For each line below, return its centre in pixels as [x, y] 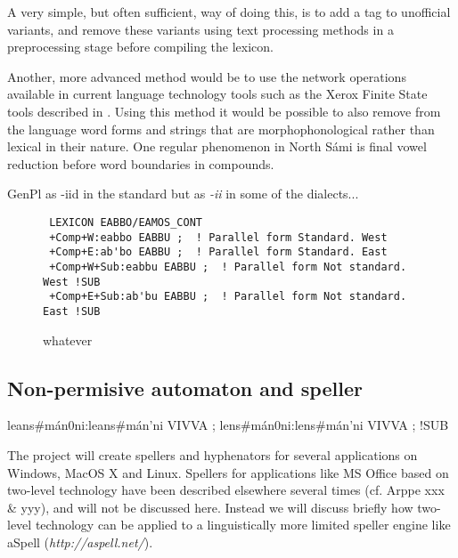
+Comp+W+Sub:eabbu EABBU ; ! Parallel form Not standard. [228, 267]
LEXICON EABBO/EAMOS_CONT [126, 222]
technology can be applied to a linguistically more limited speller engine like [243, 525]
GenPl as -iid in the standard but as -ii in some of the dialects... [183, 194]
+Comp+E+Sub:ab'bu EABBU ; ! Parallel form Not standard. [228, 297]
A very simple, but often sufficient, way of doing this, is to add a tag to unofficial [229, 12]
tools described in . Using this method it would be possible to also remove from [224, 111]
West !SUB [72, 282]
